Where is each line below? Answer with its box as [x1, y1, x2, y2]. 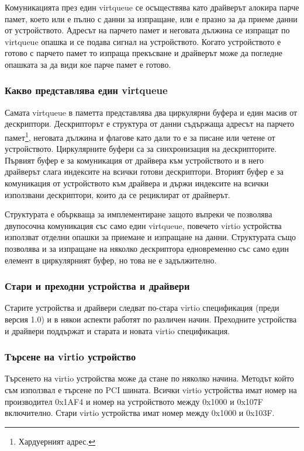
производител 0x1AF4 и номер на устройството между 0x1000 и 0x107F [5, 395, 263, 407]
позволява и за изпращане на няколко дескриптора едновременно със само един [5, 242, 289, 254]
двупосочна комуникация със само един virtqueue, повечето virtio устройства [5, 219, 282, 231]
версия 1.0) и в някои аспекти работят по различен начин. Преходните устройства [5, 313, 297, 325]
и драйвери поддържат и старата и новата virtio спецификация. [5, 324, 230, 336]
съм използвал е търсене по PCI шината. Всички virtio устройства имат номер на [5, 383, 297, 396]
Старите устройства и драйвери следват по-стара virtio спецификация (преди [5, 301, 279, 314]
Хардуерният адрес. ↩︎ [18, 435, 96, 447]
